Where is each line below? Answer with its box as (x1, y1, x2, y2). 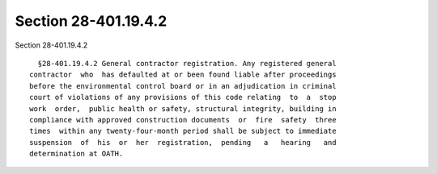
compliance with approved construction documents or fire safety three (29, 115, 337, 124)
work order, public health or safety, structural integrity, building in (29, 104, 337, 113)
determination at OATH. (29, 149, 124, 159)
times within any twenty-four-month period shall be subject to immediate (29, 126, 337, 136)
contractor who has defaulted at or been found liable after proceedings (29, 70, 337, 80)
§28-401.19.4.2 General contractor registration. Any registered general (37, 59, 337, 68)
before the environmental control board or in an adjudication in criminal (29, 81, 337, 90)
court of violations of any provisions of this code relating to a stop (29, 93, 337, 102)
